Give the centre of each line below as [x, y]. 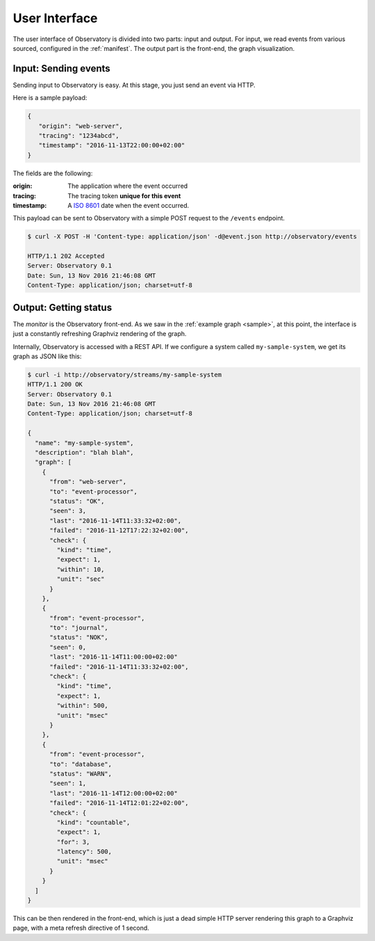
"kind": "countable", [93, 822]
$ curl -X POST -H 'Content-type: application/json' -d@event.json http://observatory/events [192, 237]
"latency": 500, [84, 852]
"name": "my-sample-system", [85, 443]
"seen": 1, [68, 783]
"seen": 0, [68, 647]
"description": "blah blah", [85, 453]
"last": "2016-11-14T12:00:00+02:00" [114, 793]
